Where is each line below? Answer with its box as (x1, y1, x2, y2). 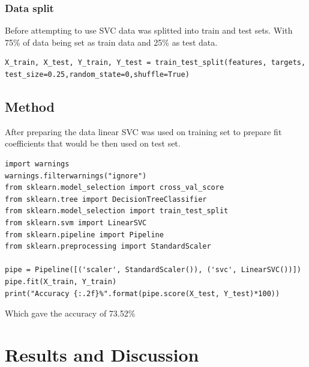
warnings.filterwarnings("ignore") (5, 171, 147, 180)
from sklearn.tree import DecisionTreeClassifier (5, 195, 207, 204)
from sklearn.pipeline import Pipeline (5, 230, 164, 239)
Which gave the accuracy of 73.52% (5, 307, 136, 320)
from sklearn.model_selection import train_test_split (5, 207, 229, 216)
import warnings (5, 159, 70, 168)
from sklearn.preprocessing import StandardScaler (5, 242, 211, 251)
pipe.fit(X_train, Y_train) (5, 277, 117, 286)
